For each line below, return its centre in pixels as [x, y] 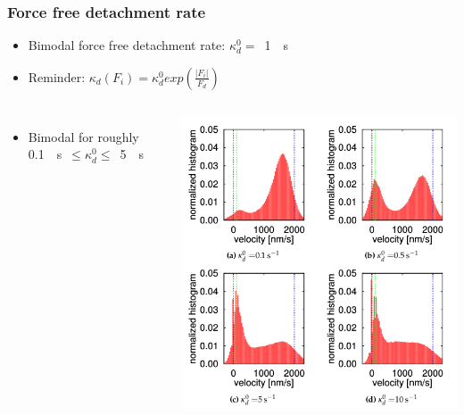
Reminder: [57, 76]
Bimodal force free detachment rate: [127, 45]
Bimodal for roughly [83, 136]
